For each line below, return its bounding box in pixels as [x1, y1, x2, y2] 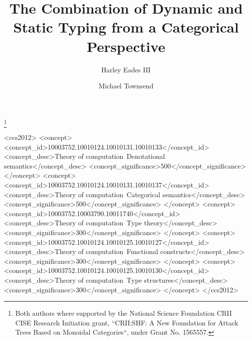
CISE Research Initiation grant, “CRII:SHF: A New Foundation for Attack [15, 317, 238, 327]
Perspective [86, 36, 165, 56]
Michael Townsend [98, 81, 154, 91]
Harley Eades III [101, 64, 151, 74]
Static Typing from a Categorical [13, 17, 239, 37]
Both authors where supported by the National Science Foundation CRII [15, 308, 232, 318]
